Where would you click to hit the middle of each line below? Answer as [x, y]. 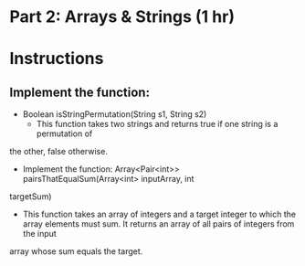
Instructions [57, 59]
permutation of [64, 133]
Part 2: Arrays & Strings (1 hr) [122, 17]
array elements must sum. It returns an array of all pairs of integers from [158, 224]
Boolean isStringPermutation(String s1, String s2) [115, 114]
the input [39, 234]
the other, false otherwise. [58, 152]
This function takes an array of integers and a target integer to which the [159, 214]
